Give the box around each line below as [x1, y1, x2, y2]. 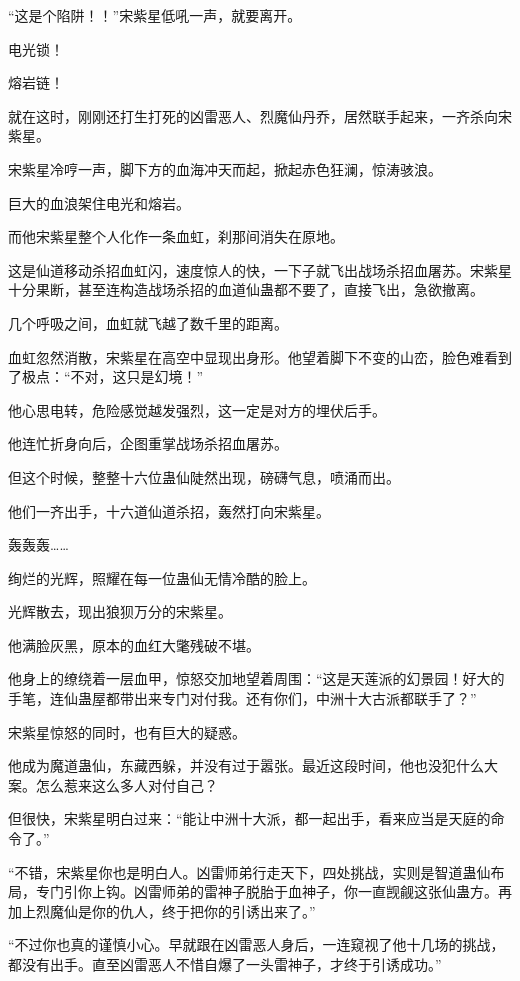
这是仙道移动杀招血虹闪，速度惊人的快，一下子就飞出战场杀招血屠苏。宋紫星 [8, 259, 512, 280]
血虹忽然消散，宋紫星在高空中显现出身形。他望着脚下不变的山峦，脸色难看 [8, 346, 498, 367]
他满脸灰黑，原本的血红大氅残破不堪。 [8, 634, 260, 655]
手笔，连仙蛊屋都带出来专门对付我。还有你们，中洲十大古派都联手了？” [8, 688, 477, 709]
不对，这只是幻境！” [70, 366, 204, 387]
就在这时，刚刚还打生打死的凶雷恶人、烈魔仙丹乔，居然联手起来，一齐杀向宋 [8, 105, 512, 126]
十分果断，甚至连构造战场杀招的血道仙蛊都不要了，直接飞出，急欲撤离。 [8, 279, 484, 300]
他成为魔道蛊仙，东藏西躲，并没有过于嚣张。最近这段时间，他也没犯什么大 [8, 755, 498, 776]
